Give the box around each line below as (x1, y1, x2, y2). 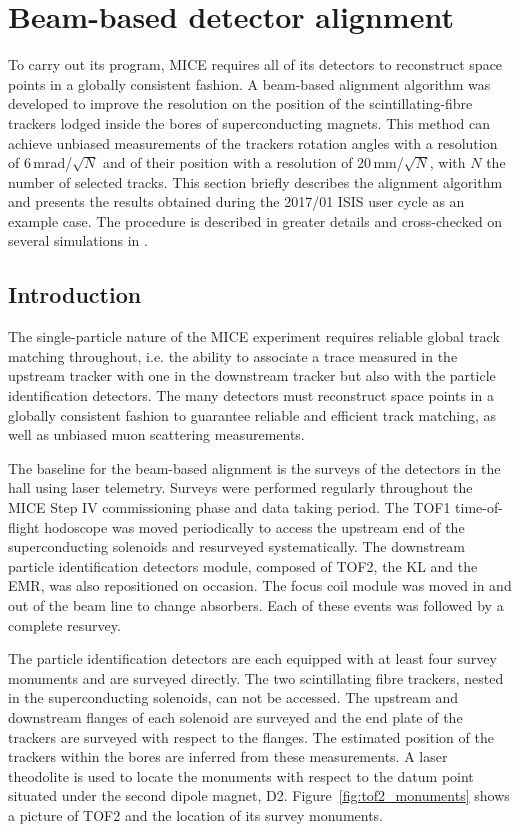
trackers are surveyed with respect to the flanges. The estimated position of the (8, 726, 494, 747)
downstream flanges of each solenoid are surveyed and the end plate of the (8, 706, 463, 727)
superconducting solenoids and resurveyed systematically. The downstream (8, 536, 465, 557)
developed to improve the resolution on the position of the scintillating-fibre (8, 93, 473, 114)
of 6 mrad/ (8, 152, 73, 173)
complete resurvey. (8, 614, 121, 635)
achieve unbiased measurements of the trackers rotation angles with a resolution (8, 132, 498, 153)
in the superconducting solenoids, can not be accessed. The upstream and (8, 687, 459, 708)
